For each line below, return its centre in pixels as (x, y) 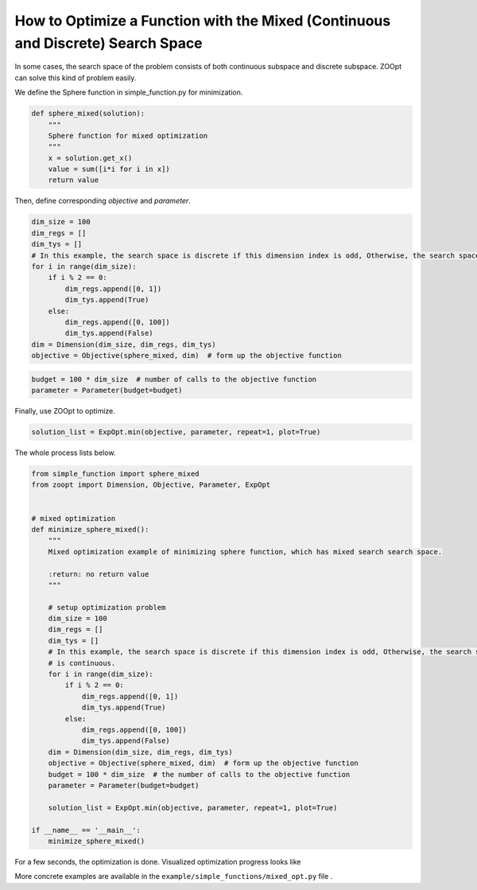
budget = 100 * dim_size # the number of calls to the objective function (199, 774)
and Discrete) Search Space (109, 43)
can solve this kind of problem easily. (76, 78)
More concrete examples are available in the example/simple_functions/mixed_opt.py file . (174, 876)
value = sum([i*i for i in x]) (109, 169)
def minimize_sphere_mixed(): (90, 529)
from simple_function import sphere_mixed (115, 474)
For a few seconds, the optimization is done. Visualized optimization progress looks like (158, 861)
